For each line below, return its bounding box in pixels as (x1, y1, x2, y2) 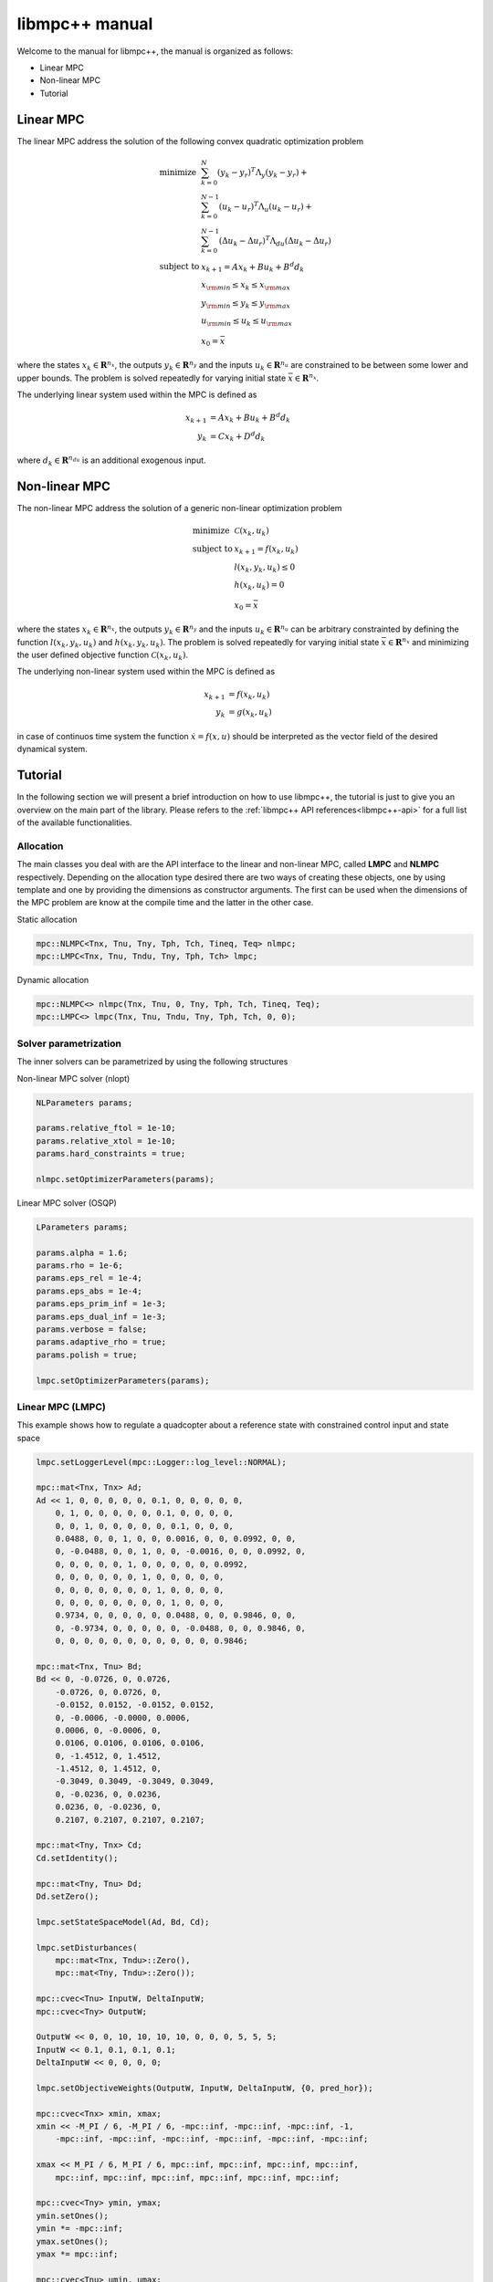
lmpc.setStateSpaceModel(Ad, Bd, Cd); (36, 1917, 210, 1927)
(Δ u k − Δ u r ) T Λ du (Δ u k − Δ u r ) (218, 234, 332, 248)
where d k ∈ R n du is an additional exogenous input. (16, 454, 206, 467)
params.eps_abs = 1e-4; (36, 1285, 143, 1296)
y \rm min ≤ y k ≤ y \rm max (201, 298, 291, 310)
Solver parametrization (16, 1037, 122, 1050)
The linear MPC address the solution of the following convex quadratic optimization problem (16, 135, 364, 146)
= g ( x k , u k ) (228, 707, 273, 720)
